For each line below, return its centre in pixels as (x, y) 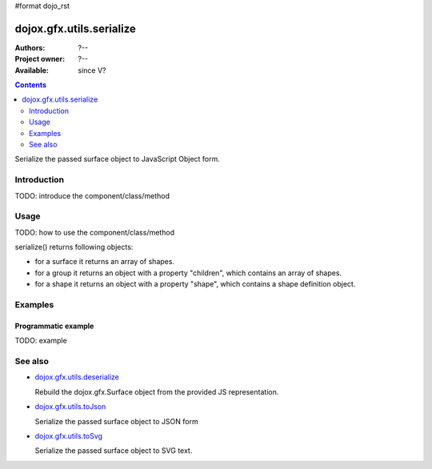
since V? (92, 70)
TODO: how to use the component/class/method (95, 232)
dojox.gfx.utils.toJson (70, 407)
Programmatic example (54, 326)
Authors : (30, 47)
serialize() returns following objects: (74, 247)
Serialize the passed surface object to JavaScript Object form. (117, 159)
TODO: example (41, 341)
